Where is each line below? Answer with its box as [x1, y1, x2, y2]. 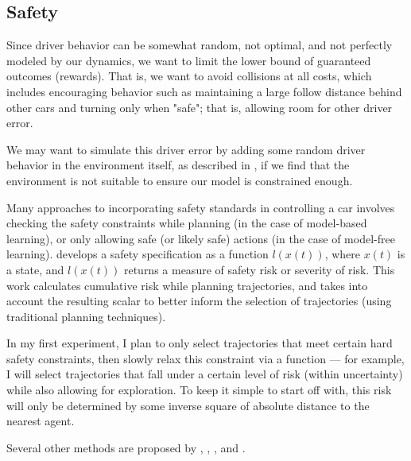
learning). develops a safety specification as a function [6, 246, 269, 262]
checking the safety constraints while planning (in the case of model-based [6, 215, 367, 231]
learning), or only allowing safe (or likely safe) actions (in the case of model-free [6, 230, 395, 246]
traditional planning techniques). [6, 308, 166, 324]
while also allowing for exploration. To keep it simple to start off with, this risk [6, 382, 392, 398]
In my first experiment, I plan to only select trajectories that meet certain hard [6, 335, 393, 351]
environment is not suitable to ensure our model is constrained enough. [6, 172, 353, 188]
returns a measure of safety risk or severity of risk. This [123, 261, 395, 277]
